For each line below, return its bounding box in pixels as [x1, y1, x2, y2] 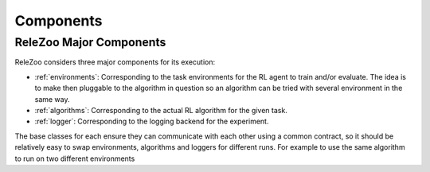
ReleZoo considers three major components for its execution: [14, 57, 216, 67]
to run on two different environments [14, 154, 135, 163]
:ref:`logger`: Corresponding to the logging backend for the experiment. [34, 116, 269, 127]
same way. [34, 94, 71, 104]
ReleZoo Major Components [14, 35, 166, 49]
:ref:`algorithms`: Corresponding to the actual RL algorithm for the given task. [34, 105, 288, 115]
